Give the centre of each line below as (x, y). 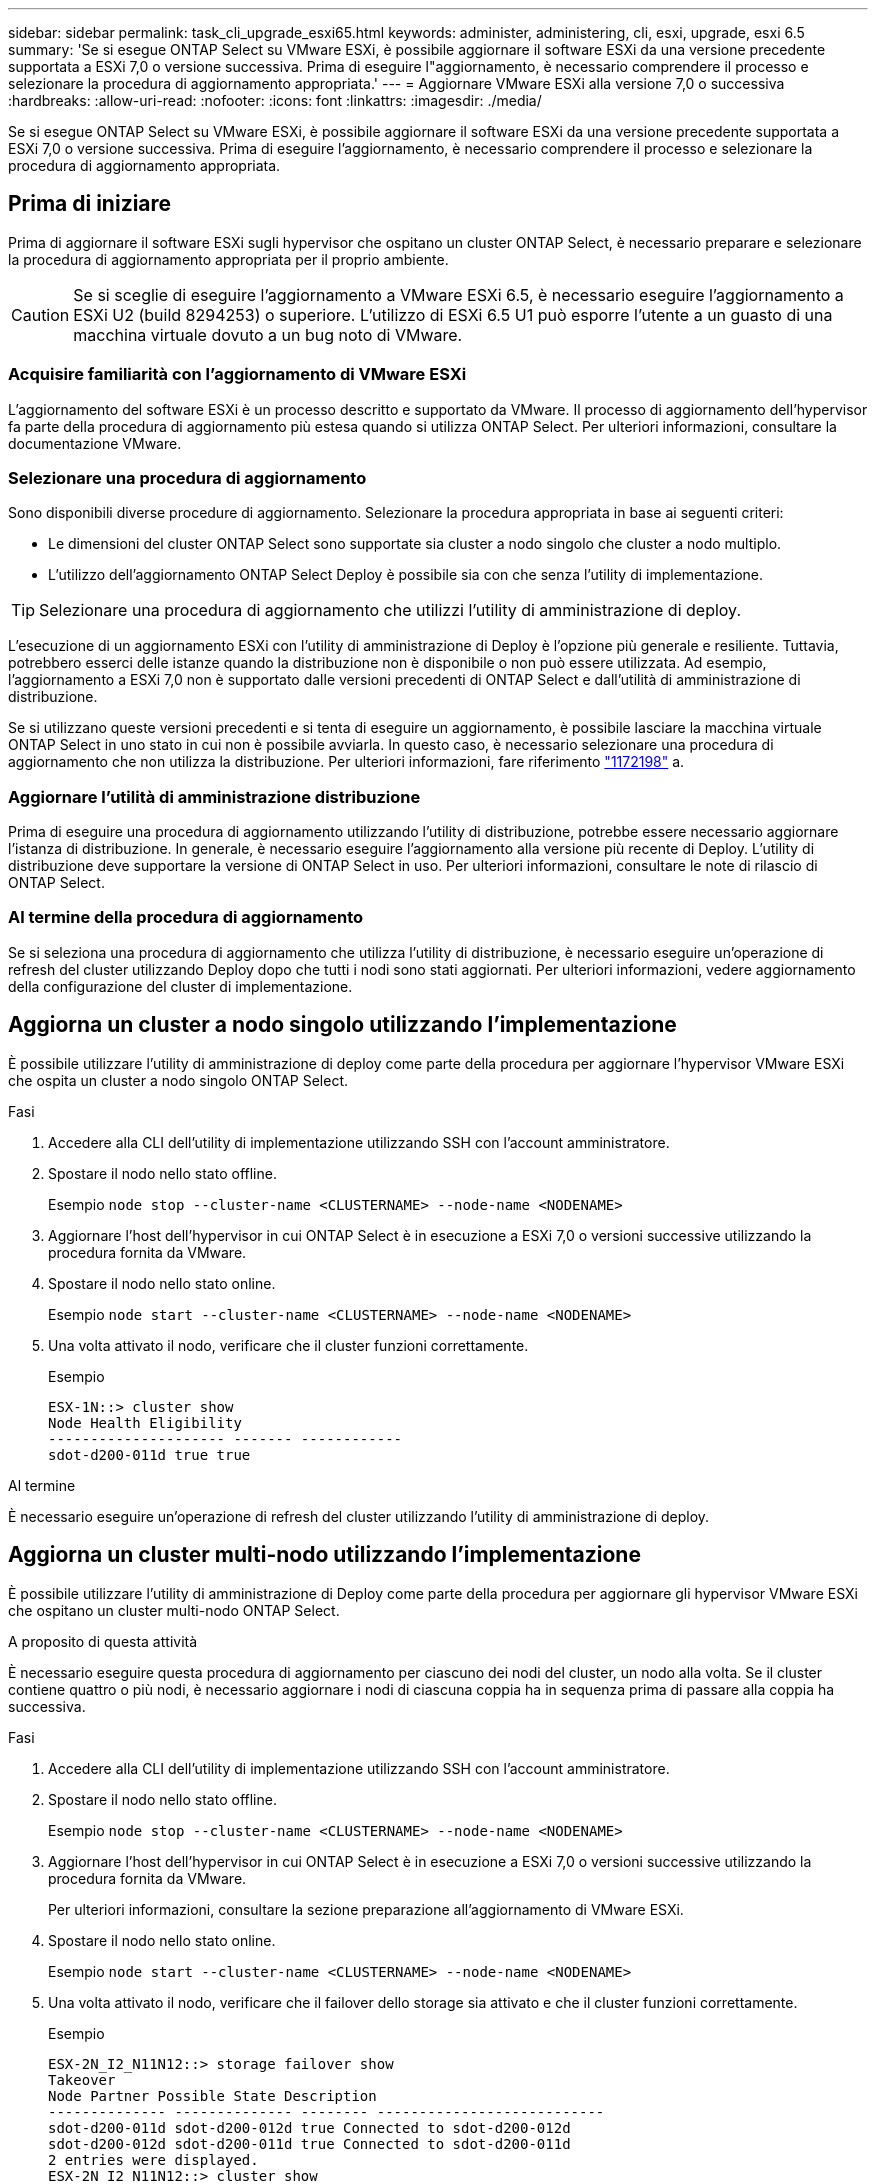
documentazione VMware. (95, 443)
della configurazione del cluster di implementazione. (180, 986)
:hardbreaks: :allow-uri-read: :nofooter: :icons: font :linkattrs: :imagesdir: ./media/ (275, 100)
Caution (40, 314)
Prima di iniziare (90, 204)
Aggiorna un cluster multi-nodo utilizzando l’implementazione (324, 1555)
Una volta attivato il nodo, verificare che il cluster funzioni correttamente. (288, 1345)
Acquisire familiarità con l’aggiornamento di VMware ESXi (237, 374)
